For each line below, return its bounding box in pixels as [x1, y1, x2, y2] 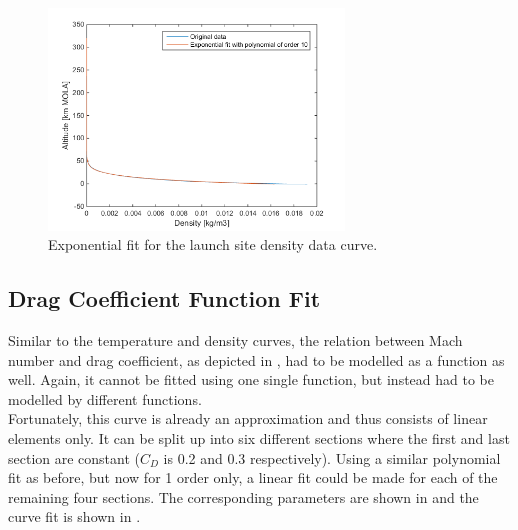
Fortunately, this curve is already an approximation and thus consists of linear [8, 408, 488, 429]
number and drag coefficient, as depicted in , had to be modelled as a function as [8, 349, 505, 370]
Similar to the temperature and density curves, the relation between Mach [8, 329, 463, 350]
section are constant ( [8, 447, 141, 468]
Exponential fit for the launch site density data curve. [48, 234, 378, 255]
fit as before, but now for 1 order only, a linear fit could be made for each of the [8, 467, 498, 488]
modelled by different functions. [8, 388, 202, 409]
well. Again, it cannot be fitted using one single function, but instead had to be [8, 369, 494, 390]
